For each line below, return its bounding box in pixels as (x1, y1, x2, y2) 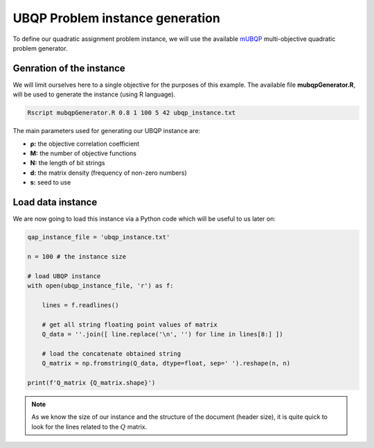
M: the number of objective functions (30, 149, 136, 157)
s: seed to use (30, 178, 71, 187)
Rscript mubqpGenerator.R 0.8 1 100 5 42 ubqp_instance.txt (27, 109, 236, 117)
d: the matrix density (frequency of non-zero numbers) (30, 169, 187, 177)
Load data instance (12, 196, 98, 208)
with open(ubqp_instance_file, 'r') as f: (27, 282, 174, 289)
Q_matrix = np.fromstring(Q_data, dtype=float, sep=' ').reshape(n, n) (42, 359, 291, 368)
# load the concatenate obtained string (42, 350, 181, 357)
